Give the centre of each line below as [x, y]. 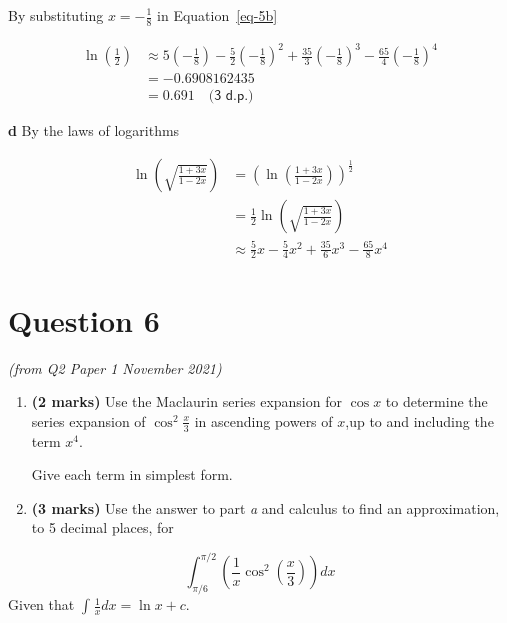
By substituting [56, 15]
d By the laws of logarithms [94, 130]
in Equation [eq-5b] [217, 15]
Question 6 [84, 319]
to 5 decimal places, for [102, 527]
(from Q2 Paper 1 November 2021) [115, 367]
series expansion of [88, 420]
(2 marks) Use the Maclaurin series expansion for [186, 401]
